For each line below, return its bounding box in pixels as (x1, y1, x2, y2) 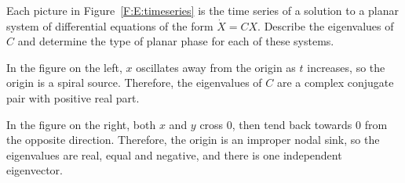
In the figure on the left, (6, 59, 122, 75)
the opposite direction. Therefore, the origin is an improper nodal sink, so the (6, 131, 380, 148)
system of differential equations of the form (6, 17, 213, 34)
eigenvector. (6, 162, 63, 178)
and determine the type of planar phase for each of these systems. (17, 33, 334, 49)
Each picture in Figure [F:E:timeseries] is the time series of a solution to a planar (6, 2, 399, 18)
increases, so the (307, 59, 385, 75)
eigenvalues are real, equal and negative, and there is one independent (6, 146, 342, 163)
